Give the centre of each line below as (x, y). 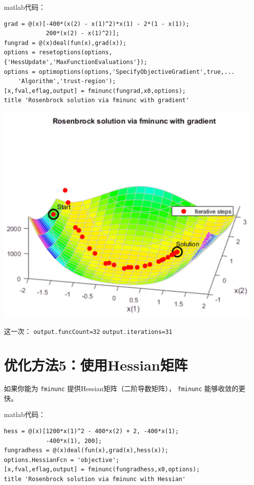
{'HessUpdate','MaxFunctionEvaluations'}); (76, 62)
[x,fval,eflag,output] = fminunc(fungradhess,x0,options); (102, 470)
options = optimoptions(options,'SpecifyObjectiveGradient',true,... (119, 72)
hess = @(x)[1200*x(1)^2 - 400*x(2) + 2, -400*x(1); (91, 431)
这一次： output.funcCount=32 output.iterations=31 (88, 331)
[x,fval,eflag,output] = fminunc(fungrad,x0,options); (95, 91)
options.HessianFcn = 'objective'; (62, 460)
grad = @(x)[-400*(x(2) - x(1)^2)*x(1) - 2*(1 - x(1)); (97, 24)
